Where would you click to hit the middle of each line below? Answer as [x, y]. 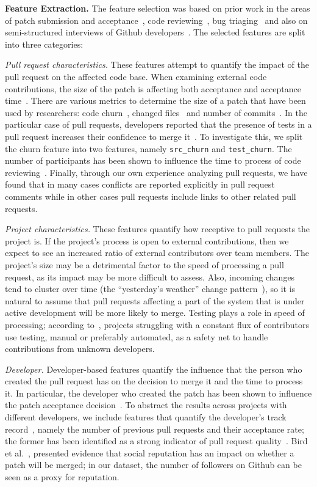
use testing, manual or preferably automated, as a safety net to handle [137, 336]
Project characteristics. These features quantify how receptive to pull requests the [158, 229]
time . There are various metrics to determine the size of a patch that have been [155, 101]
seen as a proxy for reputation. [62, 477]
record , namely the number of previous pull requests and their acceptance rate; [155, 429]
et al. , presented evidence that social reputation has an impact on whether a [150, 452]
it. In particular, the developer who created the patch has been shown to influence [158, 393]
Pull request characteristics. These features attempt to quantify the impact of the [157, 64]
